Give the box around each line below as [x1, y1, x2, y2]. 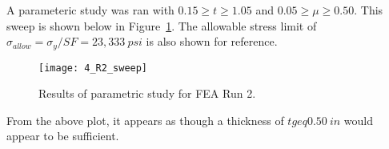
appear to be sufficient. [6, 127, 119, 144]
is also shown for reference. [146, 33, 278, 50]
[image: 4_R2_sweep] [38, 62, 148, 74]
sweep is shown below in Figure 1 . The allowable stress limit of [6, 17, 317, 34]
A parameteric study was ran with [6, 2, 174, 18]
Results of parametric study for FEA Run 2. [38, 85, 256, 102]
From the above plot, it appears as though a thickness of [6, 111, 284, 128]
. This [354, 2, 383, 18]
